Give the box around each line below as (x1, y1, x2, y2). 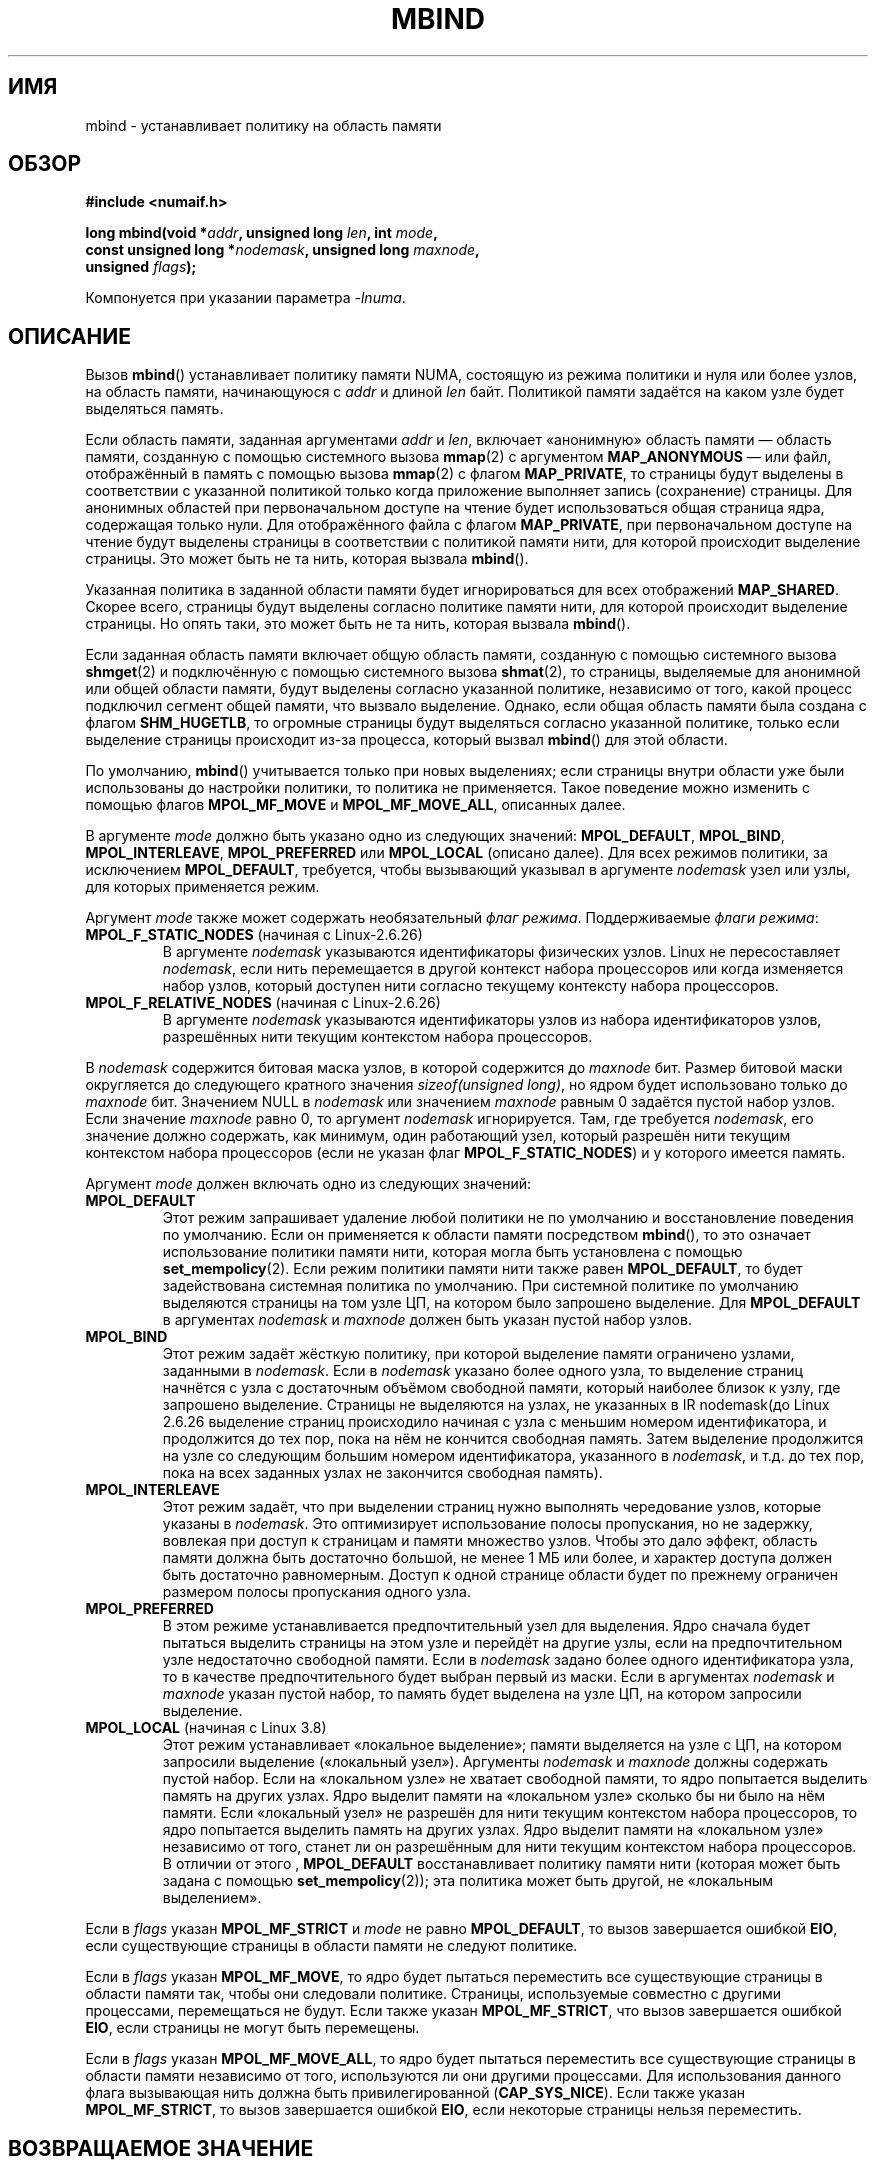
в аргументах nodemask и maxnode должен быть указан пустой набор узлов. (162, 1311, 692, 1329)
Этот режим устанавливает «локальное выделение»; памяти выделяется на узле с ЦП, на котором (162, 1736, 842, 1754)
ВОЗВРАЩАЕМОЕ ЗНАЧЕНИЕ (8, 2135, 314, 2161)
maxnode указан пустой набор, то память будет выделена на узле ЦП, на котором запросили (162, 1685, 802, 1703)
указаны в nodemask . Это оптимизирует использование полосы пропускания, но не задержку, (162, 1515, 813, 1533)
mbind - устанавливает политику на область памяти (85, 116, 442, 134)
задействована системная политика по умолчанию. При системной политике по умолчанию (162, 1277, 799, 1295)
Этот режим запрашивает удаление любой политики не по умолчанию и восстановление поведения (162, 1209, 854, 1227)
